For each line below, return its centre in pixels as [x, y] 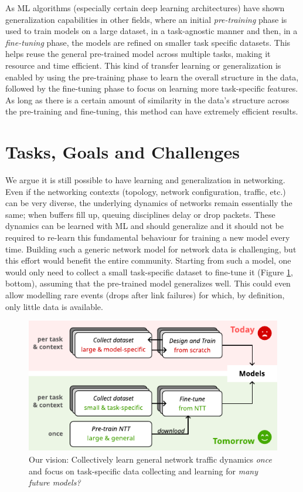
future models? [55, 482]
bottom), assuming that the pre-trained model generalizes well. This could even [148, 283]
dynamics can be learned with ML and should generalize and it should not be [144, 226]
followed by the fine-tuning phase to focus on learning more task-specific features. [152, 88]
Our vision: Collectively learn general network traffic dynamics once [150, 459]
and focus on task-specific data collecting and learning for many [143, 471]
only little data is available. [54, 306]
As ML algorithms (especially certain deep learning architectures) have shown [145, 8]
